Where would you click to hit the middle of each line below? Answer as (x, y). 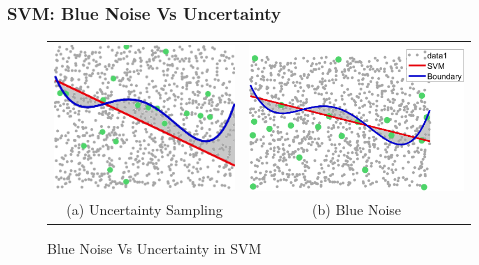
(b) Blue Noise (357, 209)
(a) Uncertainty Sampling (144, 209)
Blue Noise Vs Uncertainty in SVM (154, 247)
